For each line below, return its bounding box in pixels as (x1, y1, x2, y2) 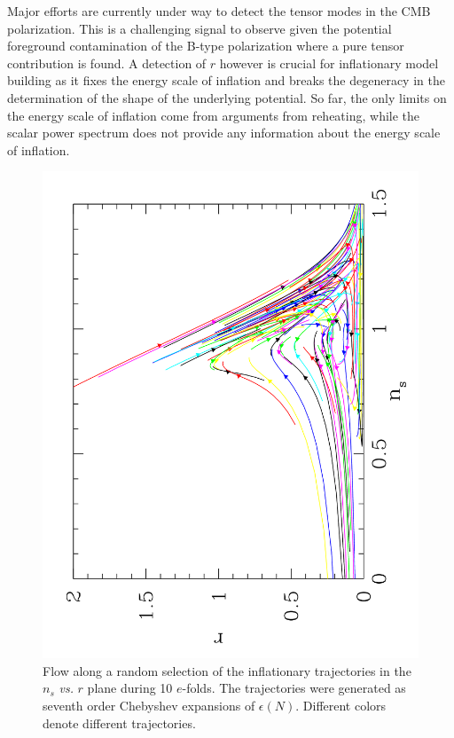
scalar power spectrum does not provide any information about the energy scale (7, 123, 441, 142)
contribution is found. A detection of (7, 53, 207, 72)
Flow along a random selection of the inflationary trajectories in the (43, 661, 411, 679)
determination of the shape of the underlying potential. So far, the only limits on (7, 88, 447, 106)
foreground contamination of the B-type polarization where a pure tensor (7, 36, 404, 55)
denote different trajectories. (43, 713, 196, 732)
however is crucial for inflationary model (219, 53, 439, 72)
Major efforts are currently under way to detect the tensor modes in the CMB (7, 2, 431, 20)
